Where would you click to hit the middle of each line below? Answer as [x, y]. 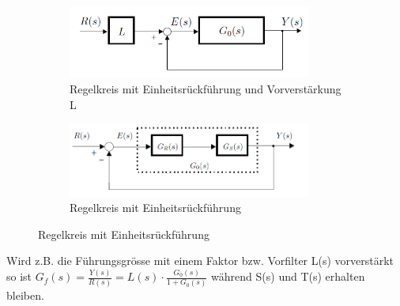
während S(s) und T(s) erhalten [288, 276]
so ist [19, 276]
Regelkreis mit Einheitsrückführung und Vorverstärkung [206, 89]
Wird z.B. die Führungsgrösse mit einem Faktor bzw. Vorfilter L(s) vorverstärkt [200, 261]
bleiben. [25, 295]
